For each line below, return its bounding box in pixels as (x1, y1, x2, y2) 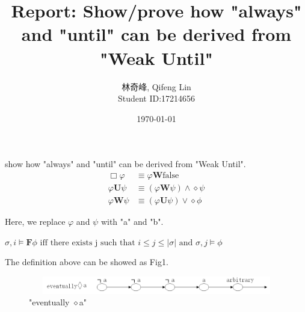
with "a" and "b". (100, 215, 164, 227)
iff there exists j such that (40, 238, 135, 247)
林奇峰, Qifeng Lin (122, 80, 191, 93)
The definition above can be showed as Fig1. (5, 255, 168, 268)
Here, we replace (5, 215, 66, 227)
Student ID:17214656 (117, 92, 196, 105)
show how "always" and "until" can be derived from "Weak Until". (5, 158, 246, 170)
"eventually (29, 296, 70, 308)
